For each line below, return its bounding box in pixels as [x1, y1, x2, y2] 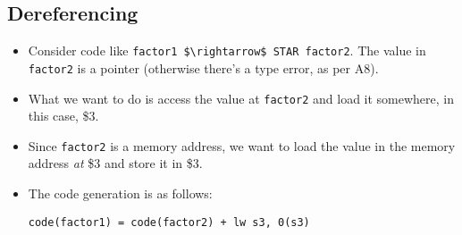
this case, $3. [28, 106, 99, 125]
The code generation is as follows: [28, 184, 213, 203]
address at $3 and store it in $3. [28, 154, 203, 172]
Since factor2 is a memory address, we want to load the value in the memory [28, 136, 456, 155]
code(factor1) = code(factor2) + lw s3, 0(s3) [28, 215, 310, 229]
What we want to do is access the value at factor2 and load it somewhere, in [28, 88, 455, 107]
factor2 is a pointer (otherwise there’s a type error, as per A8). [28, 58, 379, 77]
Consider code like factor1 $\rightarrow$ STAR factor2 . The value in [28, 41, 426, 60]
